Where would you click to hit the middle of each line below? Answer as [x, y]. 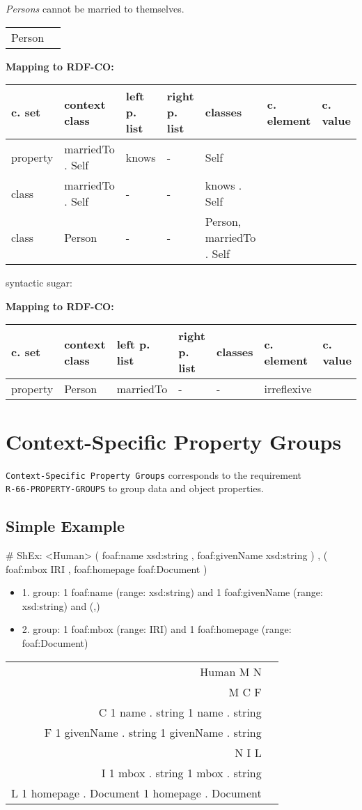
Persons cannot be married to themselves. [95, 8]
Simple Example [65, 526]
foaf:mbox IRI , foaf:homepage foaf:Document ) [107, 568]
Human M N [231, 671]
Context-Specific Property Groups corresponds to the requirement [154, 474]
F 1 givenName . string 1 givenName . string [153, 732]
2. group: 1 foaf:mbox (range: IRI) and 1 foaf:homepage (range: [157, 629]
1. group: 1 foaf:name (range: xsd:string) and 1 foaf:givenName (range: [172, 592]
